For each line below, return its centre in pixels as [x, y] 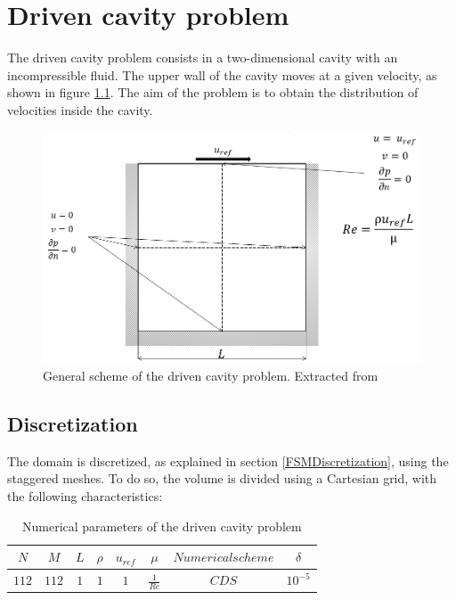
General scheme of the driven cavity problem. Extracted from [211, 376]
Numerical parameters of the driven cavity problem [162, 526]
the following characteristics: [85, 496]
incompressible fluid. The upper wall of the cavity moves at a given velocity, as [222, 74]
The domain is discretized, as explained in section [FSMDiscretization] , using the [228, 460]
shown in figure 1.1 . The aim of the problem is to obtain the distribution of [213, 92]
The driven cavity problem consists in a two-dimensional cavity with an [203, 58]
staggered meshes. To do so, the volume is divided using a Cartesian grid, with [222, 478]
